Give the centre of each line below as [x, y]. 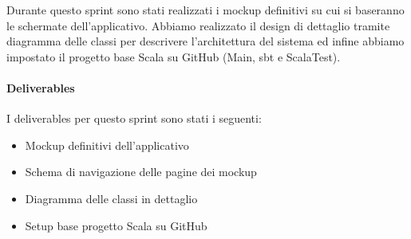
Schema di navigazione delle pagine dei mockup [141, 172]
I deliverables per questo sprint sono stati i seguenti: [134, 118]
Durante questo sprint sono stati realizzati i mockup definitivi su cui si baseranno [205, 10]
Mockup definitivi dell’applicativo [107, 145]
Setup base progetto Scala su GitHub [116, 225]
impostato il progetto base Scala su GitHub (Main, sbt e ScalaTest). [174, 56]
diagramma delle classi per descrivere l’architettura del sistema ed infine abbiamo [205, 41]
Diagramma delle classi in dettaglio [111, 198]
